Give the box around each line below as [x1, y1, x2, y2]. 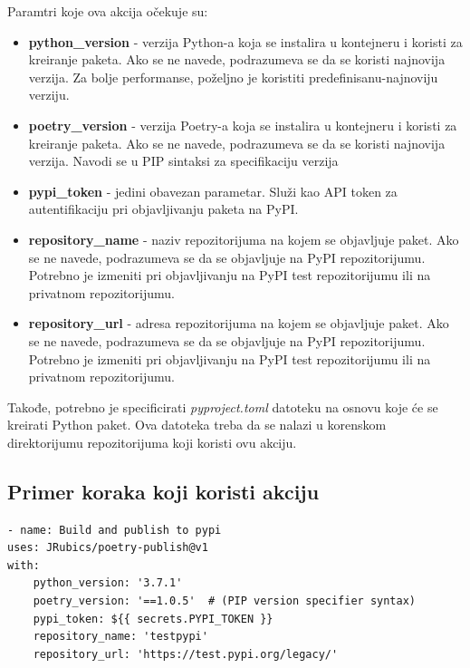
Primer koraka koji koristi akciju [7, 477, 320, 505]
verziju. [28, 85, 70, 104]
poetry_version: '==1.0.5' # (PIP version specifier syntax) [33, 595, 417, 608]
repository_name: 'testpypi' [33, 630, 208, 644]
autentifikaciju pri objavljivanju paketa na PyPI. [28, 199, 299, 218]
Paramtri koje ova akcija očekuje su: [7, 2, 208, 20]
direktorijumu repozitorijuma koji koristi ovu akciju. [7, 432, 297, 451]
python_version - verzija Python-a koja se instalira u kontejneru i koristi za [28, 32, 463, 51]
